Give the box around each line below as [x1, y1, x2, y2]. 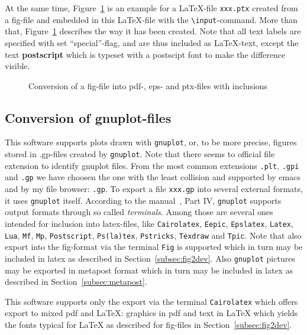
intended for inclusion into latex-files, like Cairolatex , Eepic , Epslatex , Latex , [5, 217, 293, 230]
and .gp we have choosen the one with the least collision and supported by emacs [5, 171, 300, 183]
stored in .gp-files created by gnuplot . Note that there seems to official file [5, 148, 275, 160]
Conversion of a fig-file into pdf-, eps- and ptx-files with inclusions [28, 79, 268, 92]
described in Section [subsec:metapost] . [5, 275, 147, 288]
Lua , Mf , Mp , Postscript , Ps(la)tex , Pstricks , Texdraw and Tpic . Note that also [5, 229, 302, 241]
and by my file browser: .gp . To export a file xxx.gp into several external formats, [5, 183, 303, 195]
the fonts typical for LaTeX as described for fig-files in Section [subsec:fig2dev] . [5, 318, 292, 331]
